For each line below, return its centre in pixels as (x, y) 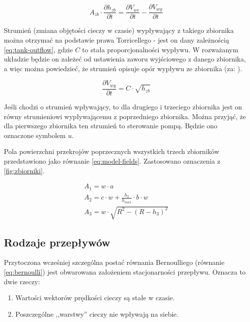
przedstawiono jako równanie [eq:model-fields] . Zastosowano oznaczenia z (112, 161)
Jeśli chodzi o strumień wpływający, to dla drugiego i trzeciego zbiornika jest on (123, 106)
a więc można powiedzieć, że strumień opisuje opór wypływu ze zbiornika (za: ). (123, 68)
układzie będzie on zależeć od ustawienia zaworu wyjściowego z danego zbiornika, (125, 59)
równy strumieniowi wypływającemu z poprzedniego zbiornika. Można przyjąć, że (125, 116)
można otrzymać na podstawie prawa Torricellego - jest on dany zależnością (117, 40)
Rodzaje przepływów (57, 242)
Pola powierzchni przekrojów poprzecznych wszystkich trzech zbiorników (112, 151)
